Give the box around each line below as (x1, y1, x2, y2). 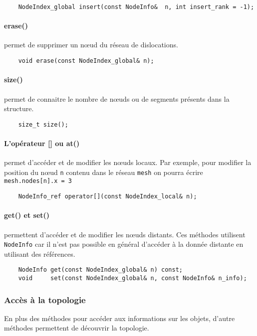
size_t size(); (18, 121, 68, 128)
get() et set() (4, 210, 50, 220)
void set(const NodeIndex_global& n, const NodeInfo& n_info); (18, 275, 247, 282)
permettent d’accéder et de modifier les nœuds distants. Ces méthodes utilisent (4, 229, 246, 239)
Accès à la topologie (4, 293, 86, 306)
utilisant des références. (4, 248, 75, 259)
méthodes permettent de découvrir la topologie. (4, 323, 149, 333)
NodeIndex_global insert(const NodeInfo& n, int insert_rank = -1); (18, 3, 255, 10)
